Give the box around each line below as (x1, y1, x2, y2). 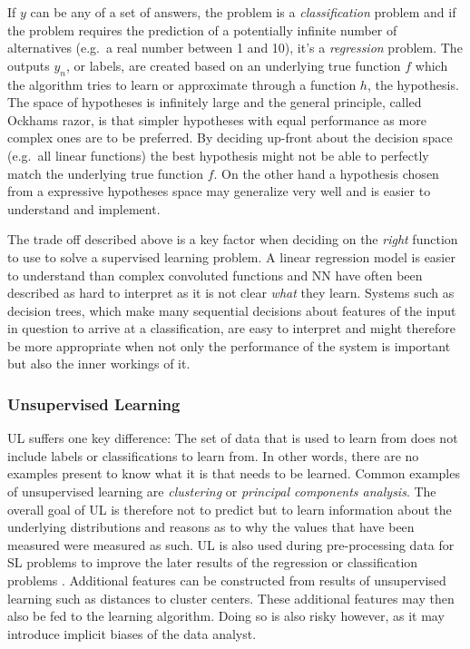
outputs (7, 55, 50, 74)
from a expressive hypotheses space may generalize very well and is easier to (7, 182, 431, 201)
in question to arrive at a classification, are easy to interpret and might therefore (7, 319, 456, 338)
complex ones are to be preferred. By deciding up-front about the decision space (7, 128, 453, 147)
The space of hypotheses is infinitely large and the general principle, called (7, 93, 422, 112)
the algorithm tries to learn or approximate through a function (7, 74, 357, 93)
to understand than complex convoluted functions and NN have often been (7, 265, 423, 284)
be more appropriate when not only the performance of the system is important (7, 336, 451, 355)
